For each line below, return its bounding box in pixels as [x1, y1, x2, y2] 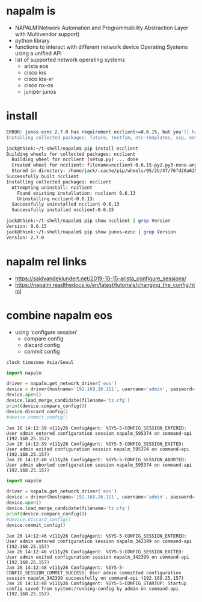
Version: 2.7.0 [6, 235, 44, 241]
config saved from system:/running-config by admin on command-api [6, 585, 179, 592]
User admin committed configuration [89, 570, 182, 576]
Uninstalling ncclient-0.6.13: [17, 195, 96, 202]
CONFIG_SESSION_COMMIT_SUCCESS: [6, 570, 87, 576]
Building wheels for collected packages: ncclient [6, 151, 136, 157]
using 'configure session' [14, 328, 78, 336]
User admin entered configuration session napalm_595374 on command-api [6, 430, 192, 437]
